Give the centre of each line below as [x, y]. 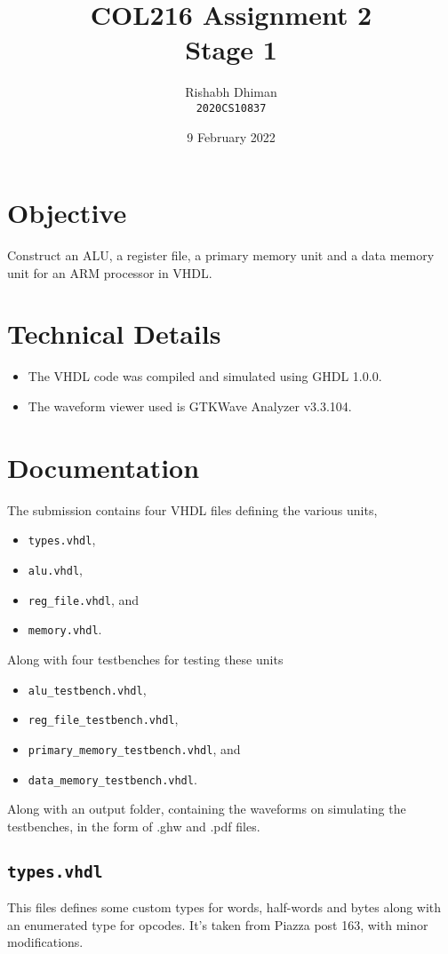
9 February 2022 [231, 136]
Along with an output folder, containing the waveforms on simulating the [207, 809]
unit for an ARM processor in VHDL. [110, 272]
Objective [67, 213]
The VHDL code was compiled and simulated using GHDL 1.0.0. [205, 376]
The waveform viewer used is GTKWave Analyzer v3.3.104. [190, 406]
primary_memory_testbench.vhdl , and [134, 748]
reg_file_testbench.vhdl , [103, 719]
